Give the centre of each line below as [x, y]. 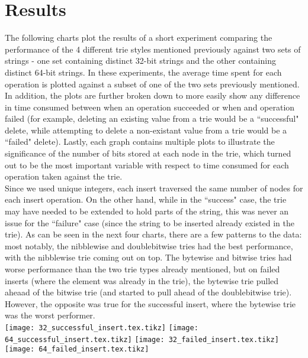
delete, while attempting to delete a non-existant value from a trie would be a [146, 130]
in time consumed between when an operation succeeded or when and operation [150, 107]
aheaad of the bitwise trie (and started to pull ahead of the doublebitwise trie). [148, 292]
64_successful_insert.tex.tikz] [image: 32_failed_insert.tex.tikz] [142, 339]
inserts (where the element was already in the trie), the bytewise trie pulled [142, 280]
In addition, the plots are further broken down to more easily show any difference [153, 95]
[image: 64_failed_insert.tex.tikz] [77, 349]
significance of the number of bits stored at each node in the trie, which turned [148, 153]
